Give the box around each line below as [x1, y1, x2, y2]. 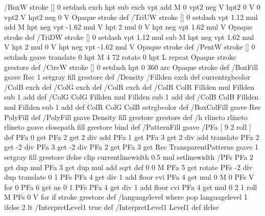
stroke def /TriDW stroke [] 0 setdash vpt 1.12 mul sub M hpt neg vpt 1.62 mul [4, 31, 254, 42]
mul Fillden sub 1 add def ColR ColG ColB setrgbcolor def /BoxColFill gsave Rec [4, 101, 261, 112]
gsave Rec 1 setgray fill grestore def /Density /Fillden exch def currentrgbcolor [4, 71, 251, 82]
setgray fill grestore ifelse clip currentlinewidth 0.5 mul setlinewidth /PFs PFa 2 [4, 151, 253, 162]
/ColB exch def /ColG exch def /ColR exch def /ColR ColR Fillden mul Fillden [4, 81, 255, 92]
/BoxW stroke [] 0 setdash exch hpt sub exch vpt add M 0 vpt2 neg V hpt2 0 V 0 [4, 2, 260, 12]
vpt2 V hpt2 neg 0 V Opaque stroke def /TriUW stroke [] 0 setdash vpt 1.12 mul [4, 11, 258, 22]
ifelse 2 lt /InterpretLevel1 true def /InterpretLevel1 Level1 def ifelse [4, 201, 219, 212]
